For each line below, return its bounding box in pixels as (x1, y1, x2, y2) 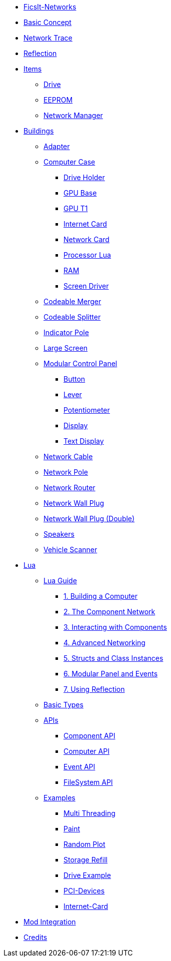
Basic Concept (23, 18, 71, 27)
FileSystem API (63, 778, 113, 786)
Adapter (43, 142, 70, 151)
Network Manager (43, 111, 103, 120)
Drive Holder (63, 173, 105, 182)
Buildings (23, 127, 54, 135)
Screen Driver (63, 282, 109, 290)
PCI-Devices (63, 886, 105, 895)
